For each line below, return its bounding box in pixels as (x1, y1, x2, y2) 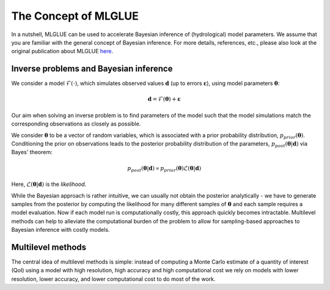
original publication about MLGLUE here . (11, 48, 114, 55)
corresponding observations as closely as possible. (11, 120, 141, 128)
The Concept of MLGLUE (11, 9, 139, 23)
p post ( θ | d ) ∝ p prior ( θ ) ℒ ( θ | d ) (127, 165, 202, 173)
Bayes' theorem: (11, 149, 53, 156)
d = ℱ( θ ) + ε (147, 95, 182, 103)
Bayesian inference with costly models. (11, 226, 110, 234)
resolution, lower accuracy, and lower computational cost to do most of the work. (11, 275, 216, 283)
